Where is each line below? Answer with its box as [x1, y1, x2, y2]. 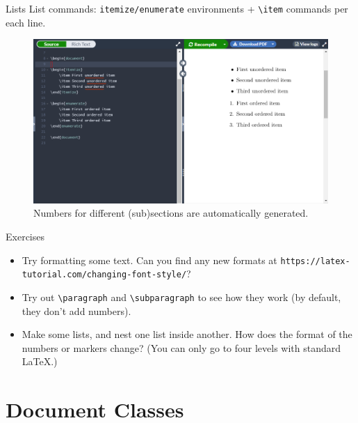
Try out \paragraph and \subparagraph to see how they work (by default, [22, 289, 341, 304]
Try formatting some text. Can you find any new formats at [22, 252, 277, 267]
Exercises [6, 229, 44, 244]
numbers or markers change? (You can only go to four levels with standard [22, 340, 341, 355]
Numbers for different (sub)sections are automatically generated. [33, 206, 309, 220]
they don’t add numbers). [22, 303, 131, 318]
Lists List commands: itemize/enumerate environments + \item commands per [6, 1, 348, 15]
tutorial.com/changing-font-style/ [22, 270, 187, 280]
